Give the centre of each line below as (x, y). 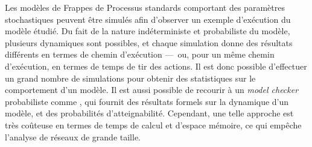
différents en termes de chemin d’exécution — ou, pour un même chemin (140, 54)
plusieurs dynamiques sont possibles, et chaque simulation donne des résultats (149, 42)
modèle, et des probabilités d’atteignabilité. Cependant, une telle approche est (149, 113)
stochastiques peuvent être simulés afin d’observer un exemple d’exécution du (148, 19)
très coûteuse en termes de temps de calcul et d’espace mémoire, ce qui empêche (153, 124)
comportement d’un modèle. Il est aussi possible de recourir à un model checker (152, 90)
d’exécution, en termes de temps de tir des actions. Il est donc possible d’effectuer (156, 66)
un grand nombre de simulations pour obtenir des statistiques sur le (130, 78)
